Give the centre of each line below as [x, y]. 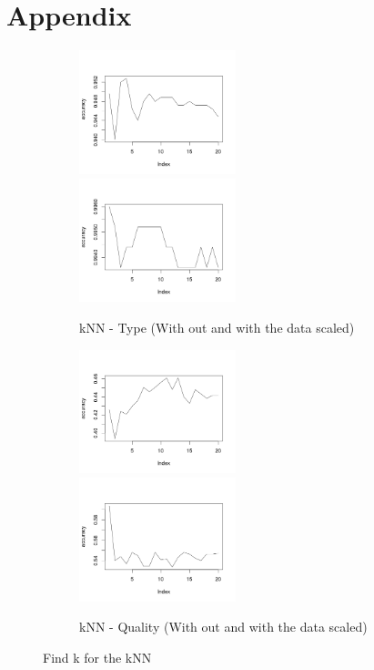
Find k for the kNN [97, 657]
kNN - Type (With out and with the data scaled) [217, 327]
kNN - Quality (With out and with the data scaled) [223, 627]
